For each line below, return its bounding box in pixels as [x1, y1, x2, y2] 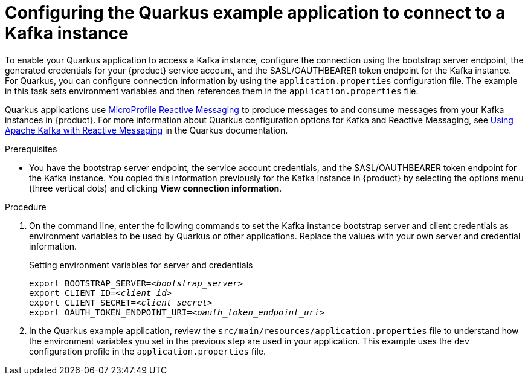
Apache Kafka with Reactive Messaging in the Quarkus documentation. [5, 124, 288, 135]
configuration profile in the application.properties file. [29, 346, 266, 356]
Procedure [5, 201, 47, 212]
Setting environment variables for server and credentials [29, 259, 253, 270]
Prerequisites [5, 143, 57, 154]
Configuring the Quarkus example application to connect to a [5, 2, 506, 23]
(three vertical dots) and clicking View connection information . [29, 182, 282, 193]
